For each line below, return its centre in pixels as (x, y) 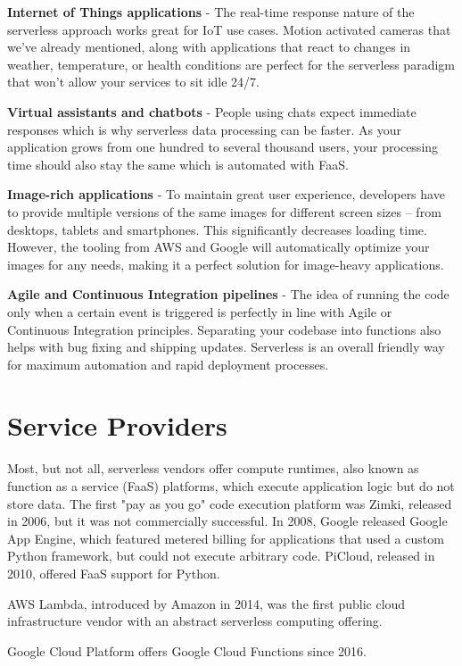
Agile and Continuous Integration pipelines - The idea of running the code (228, 294)
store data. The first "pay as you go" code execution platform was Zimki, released (230, 503)
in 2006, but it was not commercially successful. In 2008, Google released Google (227, 521)
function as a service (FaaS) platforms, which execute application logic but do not (231, 486)
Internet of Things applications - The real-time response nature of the (211, 12)
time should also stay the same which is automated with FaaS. (178, 164)
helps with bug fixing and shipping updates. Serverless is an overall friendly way (226, 347)
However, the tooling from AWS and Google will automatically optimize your (219, 247)
